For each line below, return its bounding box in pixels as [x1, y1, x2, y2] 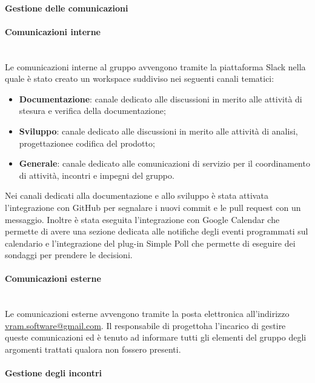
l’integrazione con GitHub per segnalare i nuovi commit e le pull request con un [5, 201, 301, 213]
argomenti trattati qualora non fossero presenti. [5, 343, 181, 356]
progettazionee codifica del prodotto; [19, 136, 155, 149]
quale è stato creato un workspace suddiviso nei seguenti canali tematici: [5, 72, 274, 85]
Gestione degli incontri [5, 367, 102, 379]
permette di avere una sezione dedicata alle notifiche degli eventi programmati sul [5, 225, 308, 238]
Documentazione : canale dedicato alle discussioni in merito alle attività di [19, 92, 302, 105]
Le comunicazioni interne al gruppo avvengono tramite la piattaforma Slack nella [5, 60, 306, 73]
